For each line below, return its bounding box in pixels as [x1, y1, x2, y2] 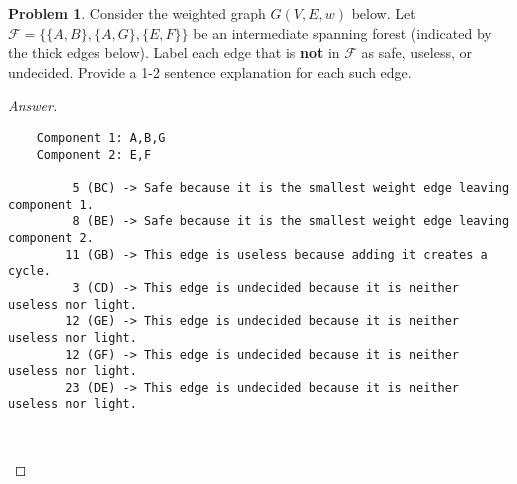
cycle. [8, 264, 51, 279]
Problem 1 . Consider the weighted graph [8, 3, 266, 23]
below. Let [351, 3, 416, 23]
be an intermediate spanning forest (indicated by [193, 22, 492, 43]
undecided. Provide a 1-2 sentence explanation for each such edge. [8, 61, 412, 82]
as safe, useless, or [361, 42, 473, 63]
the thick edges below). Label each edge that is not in [8, 42, 340, 63]
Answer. [8, 95, 58, 116]
